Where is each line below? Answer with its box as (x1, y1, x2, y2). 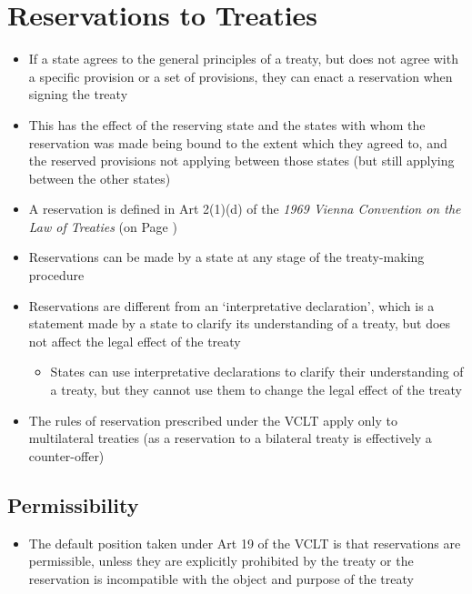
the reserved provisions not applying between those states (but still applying (28, 151, 455, 170)
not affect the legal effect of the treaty (28, 331, 241, 350)
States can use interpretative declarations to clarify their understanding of (50, 362, 464, 381)
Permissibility (7, 490, 139, 518)
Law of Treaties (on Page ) (28, 216, 177, 236)
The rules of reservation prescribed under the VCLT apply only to (28, 410, 397, 429)
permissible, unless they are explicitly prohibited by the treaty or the (28, 551, 414, 570)
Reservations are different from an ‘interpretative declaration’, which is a (28, 296, 435, 315)
